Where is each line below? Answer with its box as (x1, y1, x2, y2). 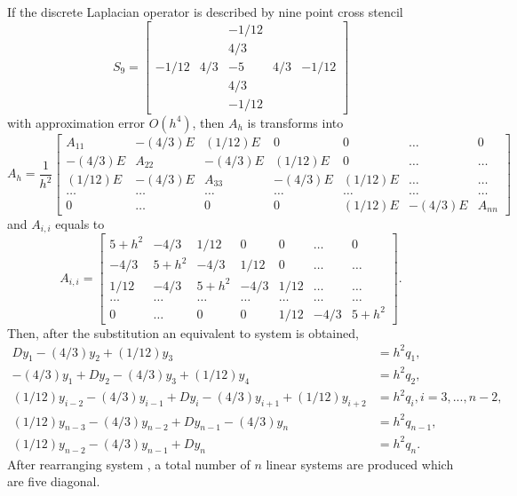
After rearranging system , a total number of (7, 454, 251, 473)
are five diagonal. (7, 472, 100, 491)
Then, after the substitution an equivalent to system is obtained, (7, 323, 359, 342)
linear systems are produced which (266, 454, 454, 473)
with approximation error (7, 113, 145, 131)
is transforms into (247, 113, 344, 131)
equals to (55, 214, 105, 232)
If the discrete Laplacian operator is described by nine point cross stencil (7, 3, 403, 20)
